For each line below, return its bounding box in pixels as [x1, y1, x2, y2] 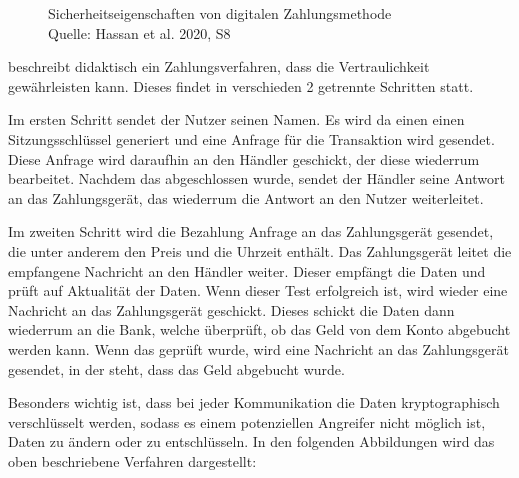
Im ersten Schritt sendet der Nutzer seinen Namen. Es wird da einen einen [8, 109, 465, 130]
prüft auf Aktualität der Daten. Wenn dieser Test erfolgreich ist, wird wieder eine [8, 280, 508, 301]
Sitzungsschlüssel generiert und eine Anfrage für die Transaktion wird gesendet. [8, 128, 495, 149]
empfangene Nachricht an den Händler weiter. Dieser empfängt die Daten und [8, 260, 486, 281]
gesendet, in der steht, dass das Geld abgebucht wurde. [8, 358, 345, 379]
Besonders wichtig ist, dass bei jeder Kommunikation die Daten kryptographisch [8, 392, 500, 413]
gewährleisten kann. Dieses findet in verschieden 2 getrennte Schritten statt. [8, 75, 474, 96]
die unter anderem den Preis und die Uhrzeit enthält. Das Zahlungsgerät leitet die [8, 240, 512, 261]
